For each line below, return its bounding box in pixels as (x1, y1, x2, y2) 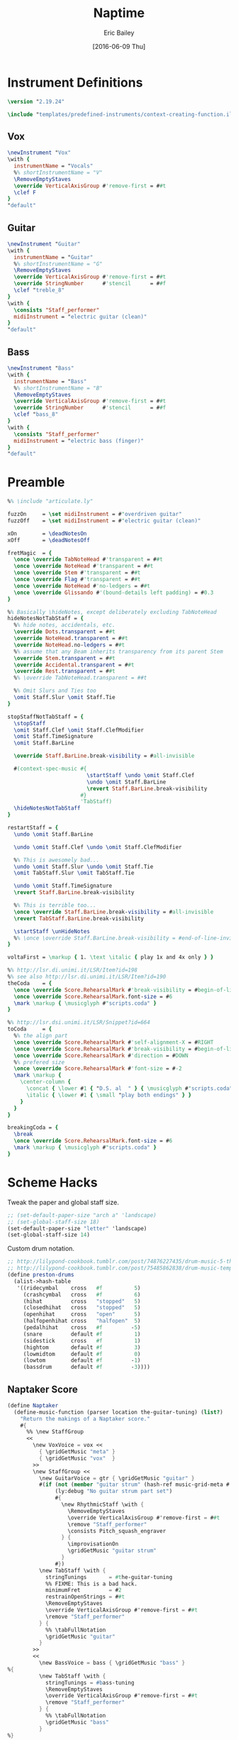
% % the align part (13, 1033, 69, 1040)
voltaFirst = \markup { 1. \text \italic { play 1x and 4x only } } (7, 954, 214, 961)
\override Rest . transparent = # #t (13, 668, 115, 675)
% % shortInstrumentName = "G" (13, 260, 103, 268)
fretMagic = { (7, 549, 52, 556)
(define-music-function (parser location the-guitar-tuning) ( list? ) (13, 1409, 223, 1416)
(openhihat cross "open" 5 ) (23, 1311, 141, 1318)
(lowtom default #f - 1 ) (23, 1357, 141, 1364)
